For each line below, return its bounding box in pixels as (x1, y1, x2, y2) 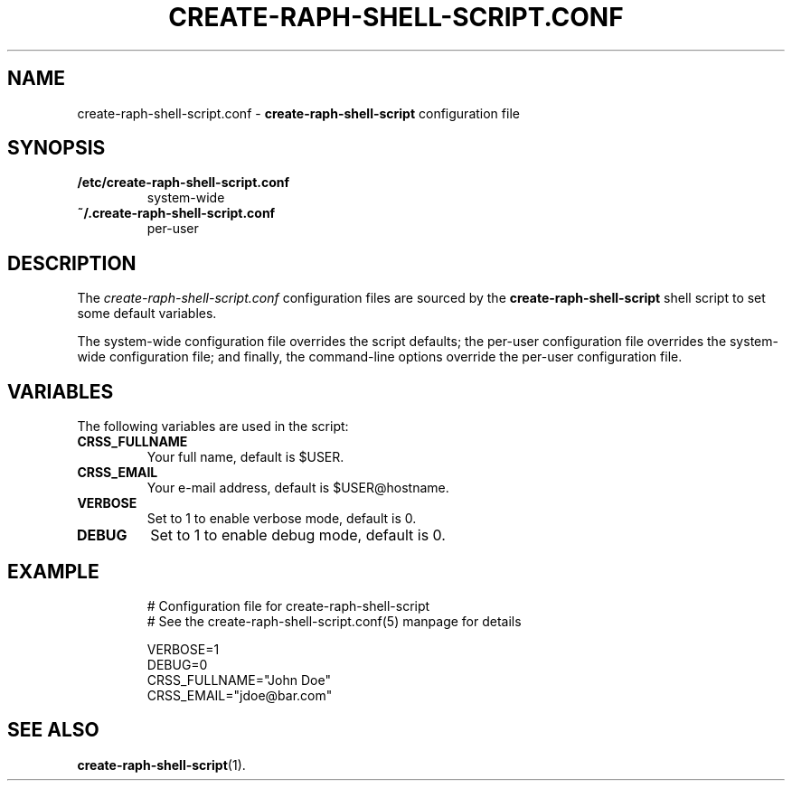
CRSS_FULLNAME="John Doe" (146, 671, 331, 688)
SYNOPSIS (7, 136, 106, 160)
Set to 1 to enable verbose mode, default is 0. (146, 511, 417, 527)
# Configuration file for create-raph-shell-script (146, 597, 430, 614)
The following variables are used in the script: (77, 418, 349, 435)
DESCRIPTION (7, 251, 137, 275)
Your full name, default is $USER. (146, 449, 344, 465)
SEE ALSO (7, 718, 99, 742)
